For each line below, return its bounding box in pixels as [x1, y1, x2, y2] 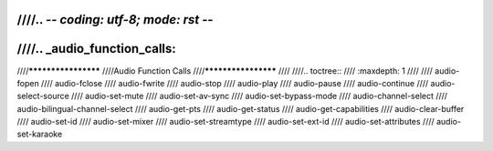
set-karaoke [16, 128, 63, 140]
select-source [16, 91, 70, 102]
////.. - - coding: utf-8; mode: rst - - [16, 12, 214, 27]
